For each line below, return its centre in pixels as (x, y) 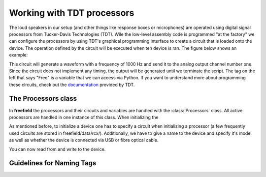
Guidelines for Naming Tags (53, 163)
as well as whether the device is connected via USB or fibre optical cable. (84, 140)
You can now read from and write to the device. (57, 149)
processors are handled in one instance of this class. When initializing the (84, 117)
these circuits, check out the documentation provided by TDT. (72, 85)
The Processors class (43, 99)
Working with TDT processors (72, 13)
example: (18, 55)
